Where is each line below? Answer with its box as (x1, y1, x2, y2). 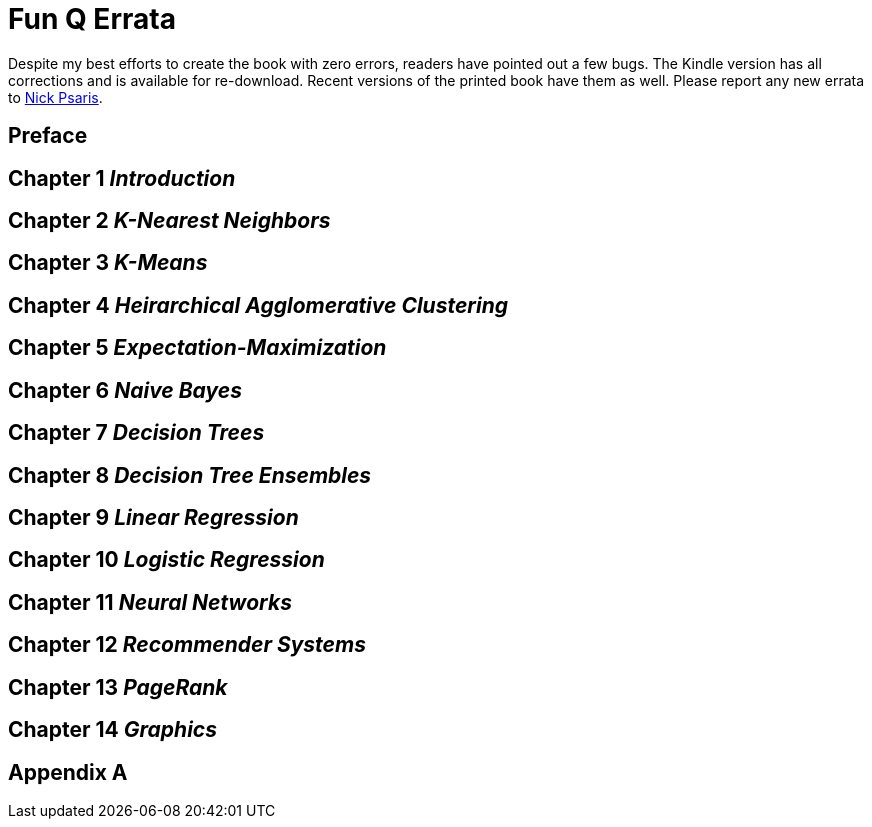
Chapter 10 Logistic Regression (8, 547, 325, 573)
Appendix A (8, 759, 128, 785)
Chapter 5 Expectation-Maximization (8, 335, 387, 361)
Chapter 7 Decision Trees (8, 420, 265, 446)
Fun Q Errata (8, 2, 176, 36)
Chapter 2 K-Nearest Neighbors (8, 208, 331, 234)
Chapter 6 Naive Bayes (8, 377, 242, 403)
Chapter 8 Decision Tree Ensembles (8, 462, 372, 488)
